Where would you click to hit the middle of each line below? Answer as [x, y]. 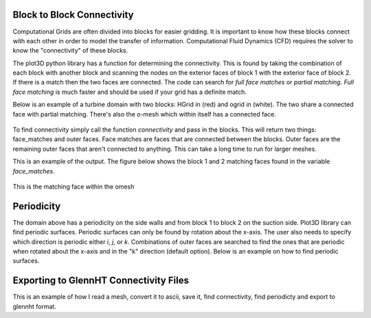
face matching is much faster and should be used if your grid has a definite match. [130, 92]
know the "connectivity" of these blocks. [70, 51]
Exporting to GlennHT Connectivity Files [101, 281]
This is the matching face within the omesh [74, 186]
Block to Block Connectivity [73, 15]
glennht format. [34, 306]
